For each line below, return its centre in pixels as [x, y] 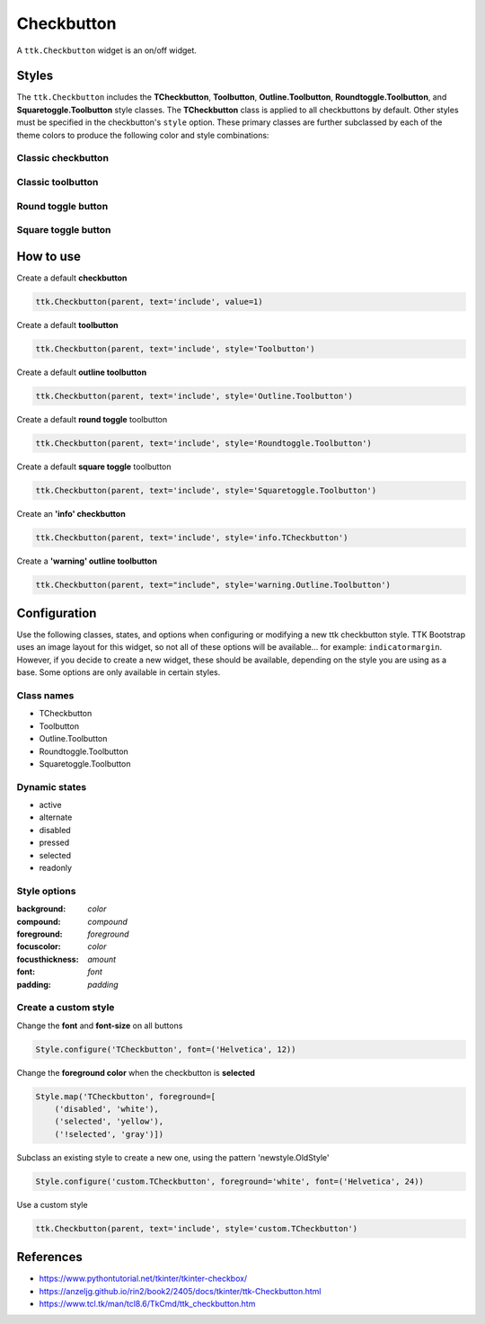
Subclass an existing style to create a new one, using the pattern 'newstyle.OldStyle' [173, 1157]
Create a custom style [66, 1008]
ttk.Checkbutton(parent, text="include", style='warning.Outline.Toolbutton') [213, 585]
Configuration [57, 613]
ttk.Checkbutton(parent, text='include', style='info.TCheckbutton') [192, 538]
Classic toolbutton [57, 182]
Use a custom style [53, 1204]
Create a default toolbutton [67, 324]
